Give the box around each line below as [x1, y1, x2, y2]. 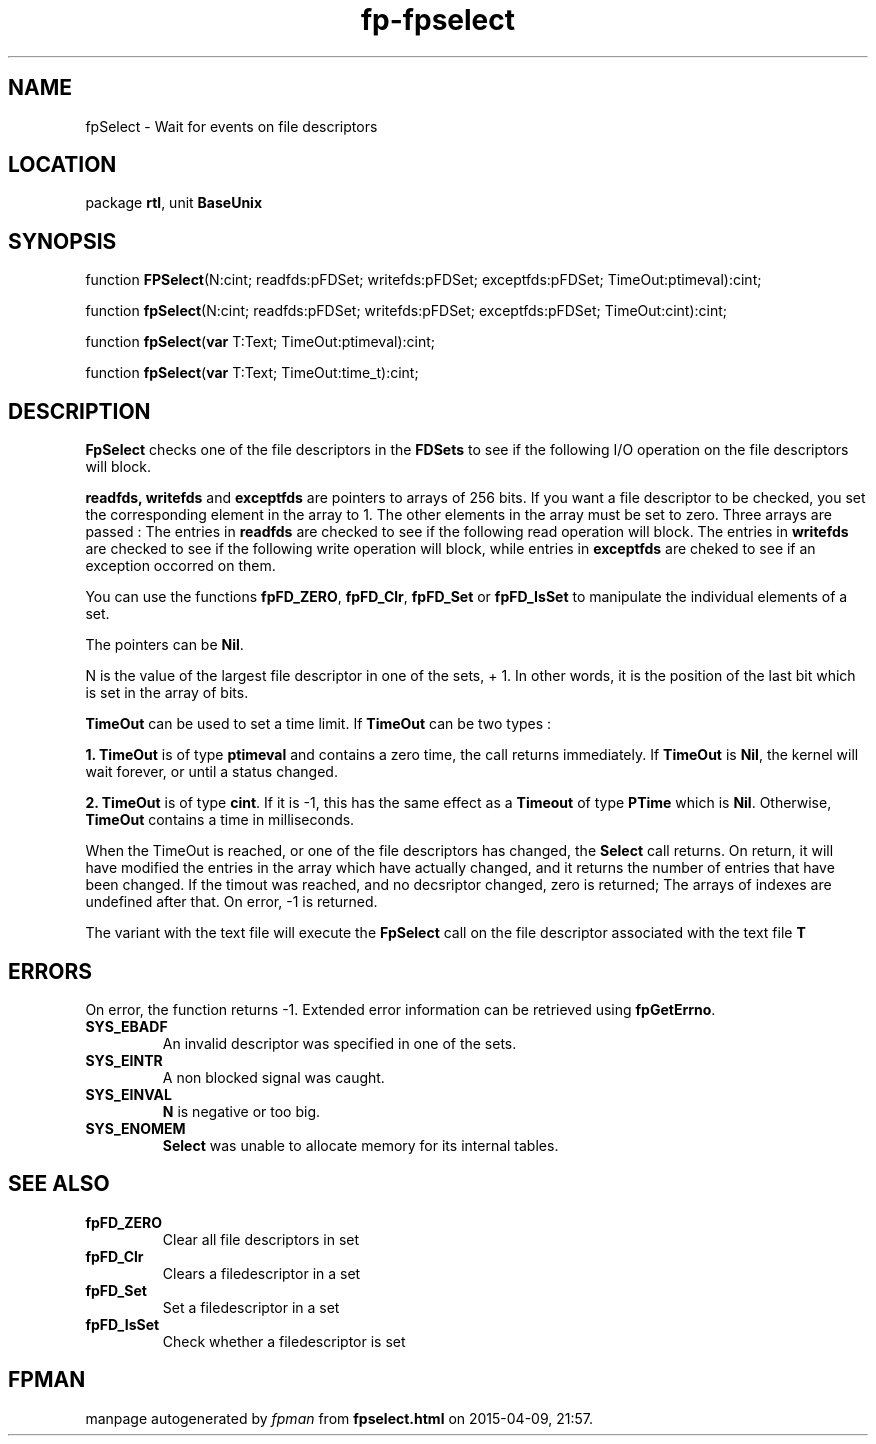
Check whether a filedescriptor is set [162, 1332, 406, 1350]
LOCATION [8, 152, 117, 178]
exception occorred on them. [85, 557, 276, 575]
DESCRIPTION [8, 398, 151, 424]
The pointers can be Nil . [85, 636, 244, 654]
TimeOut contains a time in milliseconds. [85, 811, 355, 829]
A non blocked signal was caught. [162, 1068, 385, 1086]
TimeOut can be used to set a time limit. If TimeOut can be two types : [85, 715, 552, 733]
